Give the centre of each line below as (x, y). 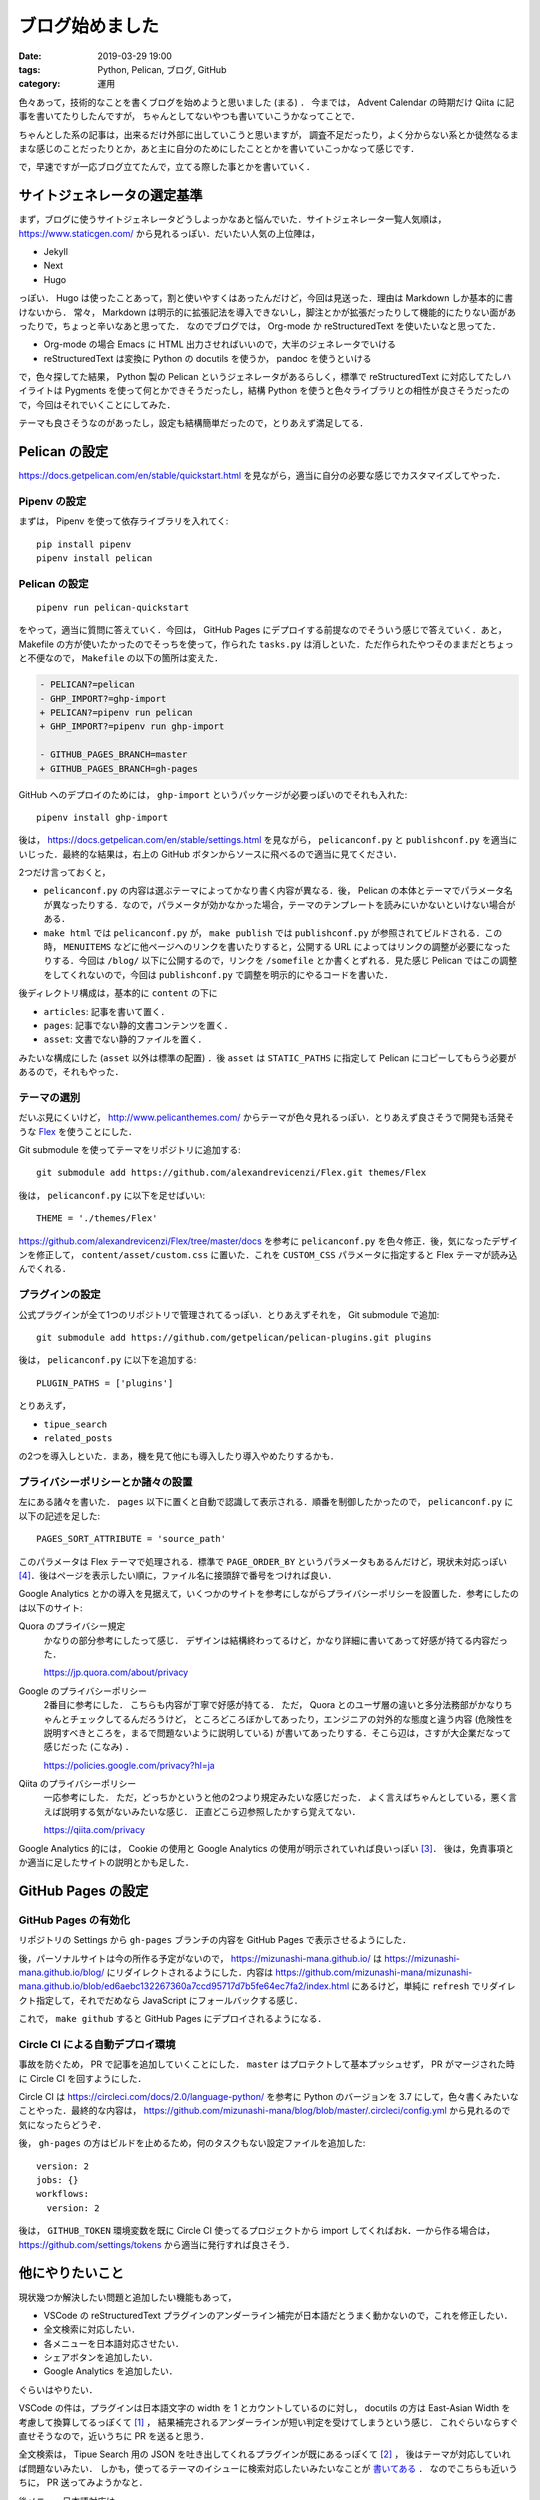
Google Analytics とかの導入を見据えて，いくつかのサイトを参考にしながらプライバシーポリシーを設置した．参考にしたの (268, 1594)
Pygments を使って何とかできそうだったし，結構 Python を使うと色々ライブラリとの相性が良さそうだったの (287, 391)
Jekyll (56, 251)
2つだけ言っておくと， (64, 872)
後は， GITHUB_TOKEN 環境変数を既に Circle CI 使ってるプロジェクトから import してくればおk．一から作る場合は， (256, 2231)
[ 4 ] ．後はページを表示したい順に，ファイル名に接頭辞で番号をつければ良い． (177, 1576)
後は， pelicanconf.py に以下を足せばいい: (111, 1195)
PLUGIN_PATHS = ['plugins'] (105, 1383)
